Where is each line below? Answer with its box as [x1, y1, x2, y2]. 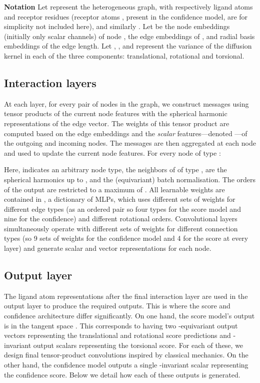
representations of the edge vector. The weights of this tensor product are [4, 118, 229, 128]
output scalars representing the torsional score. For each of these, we [33, 339, 243, 350]
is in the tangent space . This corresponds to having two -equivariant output [4, 320, 238, 330]
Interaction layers [4, 75, 96, 90]
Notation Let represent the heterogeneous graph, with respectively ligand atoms [4, 2, 253, 12]
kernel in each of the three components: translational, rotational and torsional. [4, 50, 244, 61]
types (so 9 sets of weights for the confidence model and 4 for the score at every [4, 233, 248, 243]
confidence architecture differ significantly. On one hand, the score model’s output [4, 310, 255, 321]
